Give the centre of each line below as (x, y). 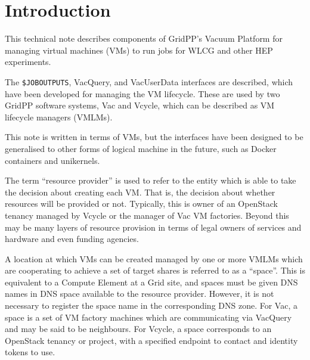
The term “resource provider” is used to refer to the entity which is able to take (151, 180)
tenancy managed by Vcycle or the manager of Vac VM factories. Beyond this (147, 215)
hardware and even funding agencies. (72, 239)
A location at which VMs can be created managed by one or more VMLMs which (154, 258)
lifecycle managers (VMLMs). (59, 117)
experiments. (28, 62)
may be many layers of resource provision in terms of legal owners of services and (153, 227)
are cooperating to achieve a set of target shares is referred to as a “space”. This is (155, 270)
